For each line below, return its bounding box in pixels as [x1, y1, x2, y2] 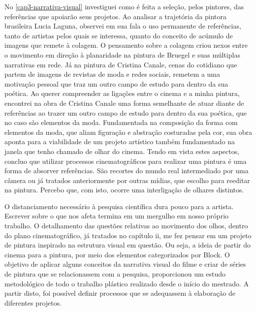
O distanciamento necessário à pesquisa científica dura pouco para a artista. [4, 201, 234, 211]
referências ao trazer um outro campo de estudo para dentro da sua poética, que [4, 107, 247, 118]
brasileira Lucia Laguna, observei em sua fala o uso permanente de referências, [4, 21, 241, 31]
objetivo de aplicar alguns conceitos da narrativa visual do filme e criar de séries [4, 259, 246, 269]
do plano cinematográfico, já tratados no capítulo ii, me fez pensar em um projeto [4, 230, 252, 240]
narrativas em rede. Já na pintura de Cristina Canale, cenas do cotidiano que [4, 59, 237, 69]
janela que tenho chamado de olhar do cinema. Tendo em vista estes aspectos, [4, 146, 240, 156]
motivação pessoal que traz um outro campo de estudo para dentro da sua [4, 78, 228, 89]
